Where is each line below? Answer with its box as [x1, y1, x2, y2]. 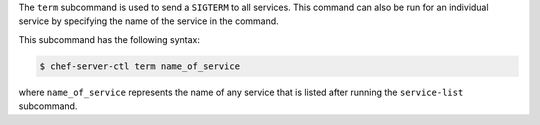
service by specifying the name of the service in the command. [18, 15, 279, 27]
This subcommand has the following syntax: [18, 33, 200, 45]
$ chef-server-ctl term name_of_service [39, 60, 240, 72]
